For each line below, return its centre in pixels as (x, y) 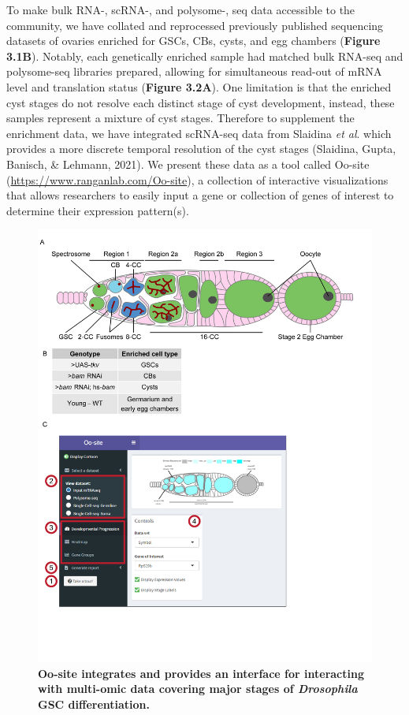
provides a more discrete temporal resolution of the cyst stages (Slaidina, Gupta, (201, 149)
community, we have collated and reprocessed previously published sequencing (195, 25)
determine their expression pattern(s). (98, 210)
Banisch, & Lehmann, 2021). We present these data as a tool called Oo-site (188, 164)
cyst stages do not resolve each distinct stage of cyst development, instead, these (201, 102)
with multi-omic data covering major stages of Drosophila (198, 689)
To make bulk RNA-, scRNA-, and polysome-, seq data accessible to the (181, 9)
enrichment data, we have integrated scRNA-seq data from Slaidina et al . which (199, 133)
